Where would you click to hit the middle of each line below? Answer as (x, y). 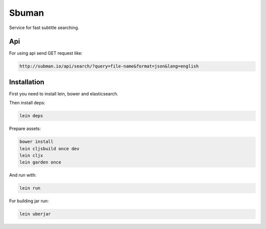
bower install (36, 142)
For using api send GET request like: (46, 53)
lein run (30, 188)
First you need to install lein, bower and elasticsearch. (64, 94)
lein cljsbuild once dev (50, 148)
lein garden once (40, 162)
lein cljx (31, 156)
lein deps (31, 116)
